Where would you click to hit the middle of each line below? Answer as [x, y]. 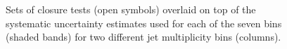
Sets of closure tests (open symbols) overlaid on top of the [131, 9]
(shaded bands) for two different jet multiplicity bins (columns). [143, 37]
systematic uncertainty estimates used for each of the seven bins [144, 23]
